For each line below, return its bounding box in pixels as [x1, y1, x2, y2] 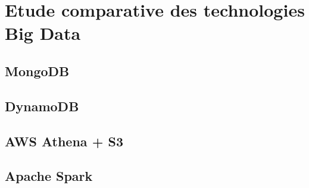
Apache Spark [5, 167, 93, 185]
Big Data [5, 21, 81, 45]
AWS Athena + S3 [5, 131, 123, 150]
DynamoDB [5, 96, 79, 115]
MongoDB [5, 61, 70, 80]
